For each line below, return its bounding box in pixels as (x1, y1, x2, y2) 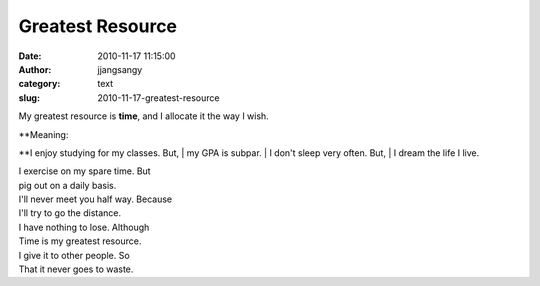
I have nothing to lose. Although (18, 221, 150, 233)
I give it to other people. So (18, 249, 130, 261)
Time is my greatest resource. (18, 235, 142, 247)
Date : (18, 50, 42, 62)
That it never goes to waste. (18, 263, 134, 275)
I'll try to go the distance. (18, 207, 122, 219)
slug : (18, 91, 40, 104)
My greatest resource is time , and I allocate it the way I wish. (18, 110, 269, 122)
